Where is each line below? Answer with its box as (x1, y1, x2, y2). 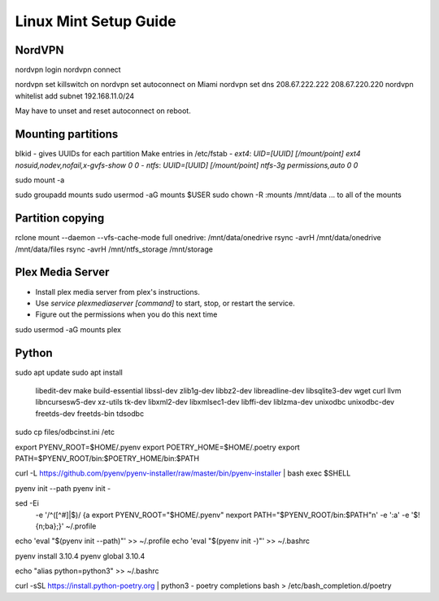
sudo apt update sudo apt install (15, 367, 124, 377)
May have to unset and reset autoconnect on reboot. (15, 106, 191, 116)
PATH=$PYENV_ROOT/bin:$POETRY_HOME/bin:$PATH (15, 453, 199, 463)
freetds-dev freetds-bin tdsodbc (35, 408, 145, 419)
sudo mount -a (15, 175, 65, 185)
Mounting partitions (15, 127, 119, 142)
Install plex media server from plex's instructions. (35, 287, 201, 296)
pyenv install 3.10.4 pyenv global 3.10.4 (15, 551, 146, 561)
